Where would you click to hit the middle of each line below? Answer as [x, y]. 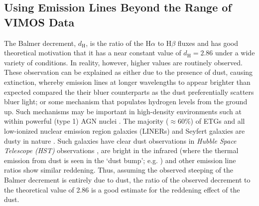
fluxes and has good [208, 43]
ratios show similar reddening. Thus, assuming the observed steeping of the [119, 170]
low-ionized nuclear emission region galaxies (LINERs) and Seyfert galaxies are [125, 130]
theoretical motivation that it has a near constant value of [93, 53]
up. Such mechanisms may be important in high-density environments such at [123, 111]
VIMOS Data [39, 22]
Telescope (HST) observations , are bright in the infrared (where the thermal [121, 150]
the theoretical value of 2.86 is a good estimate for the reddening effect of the [122, 189]
